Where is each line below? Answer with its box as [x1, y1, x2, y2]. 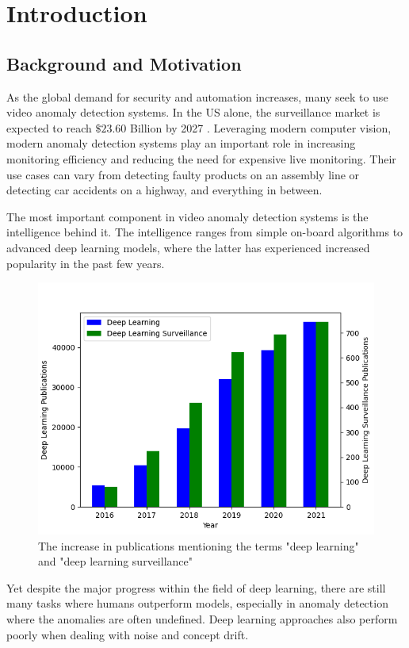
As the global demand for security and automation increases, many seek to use [6, 88, 388, 105]
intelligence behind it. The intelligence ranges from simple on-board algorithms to [6, 224, 403, 240]
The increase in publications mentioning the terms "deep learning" [38, 537, 359, 554]
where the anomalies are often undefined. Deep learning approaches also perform [6, 611, 398, 627]
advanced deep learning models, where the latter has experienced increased [6, 239, 370, 255]
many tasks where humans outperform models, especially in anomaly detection [6, 595, 388, 612]
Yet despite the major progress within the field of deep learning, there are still [6, 579, 386, 596]
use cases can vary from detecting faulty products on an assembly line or [6, 166, 360, 182]
